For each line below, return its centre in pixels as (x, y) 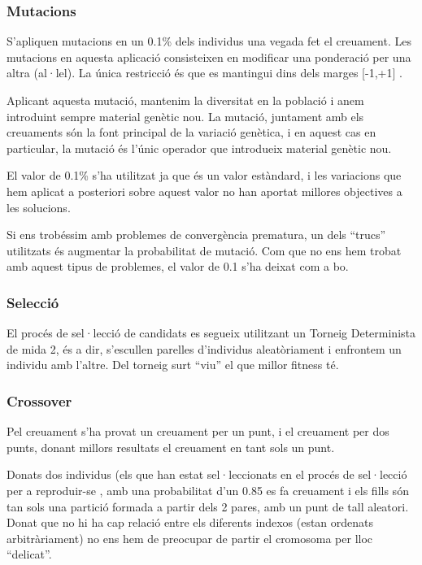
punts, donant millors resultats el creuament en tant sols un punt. (171, 447)
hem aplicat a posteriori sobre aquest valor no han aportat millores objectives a (204, 191)
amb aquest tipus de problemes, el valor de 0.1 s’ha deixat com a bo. (178, 266)
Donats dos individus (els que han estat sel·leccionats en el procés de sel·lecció (207, 474)
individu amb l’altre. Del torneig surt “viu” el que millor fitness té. (173, 365)
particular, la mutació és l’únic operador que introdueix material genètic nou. (199, 148)
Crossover (39, 400)
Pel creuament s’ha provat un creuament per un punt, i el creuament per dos (198, 431)
